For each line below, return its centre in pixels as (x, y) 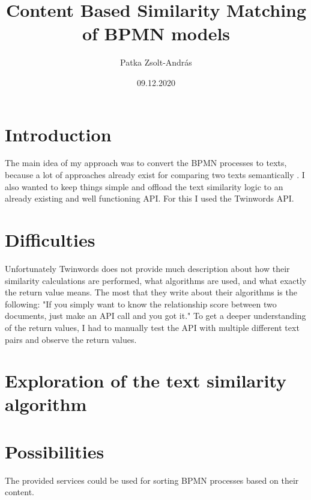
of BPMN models (156, 33)
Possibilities (55, 451)
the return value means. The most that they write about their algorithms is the (151, 292)
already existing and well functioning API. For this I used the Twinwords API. (149, 198)
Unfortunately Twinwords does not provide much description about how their (147, 268)
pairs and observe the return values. (71, 339)
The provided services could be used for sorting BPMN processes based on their (152, 480)
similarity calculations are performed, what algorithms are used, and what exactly (156, 280)
